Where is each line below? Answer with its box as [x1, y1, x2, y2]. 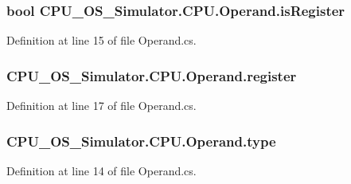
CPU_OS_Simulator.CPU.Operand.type [6, 131, 276, 151]
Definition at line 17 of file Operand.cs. [6, 97, 197, 114]
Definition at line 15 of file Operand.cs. [6, 32, 197, 49]
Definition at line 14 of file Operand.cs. [6, 162, 197, 178]
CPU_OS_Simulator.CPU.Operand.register [6, 65, 297, 85]
